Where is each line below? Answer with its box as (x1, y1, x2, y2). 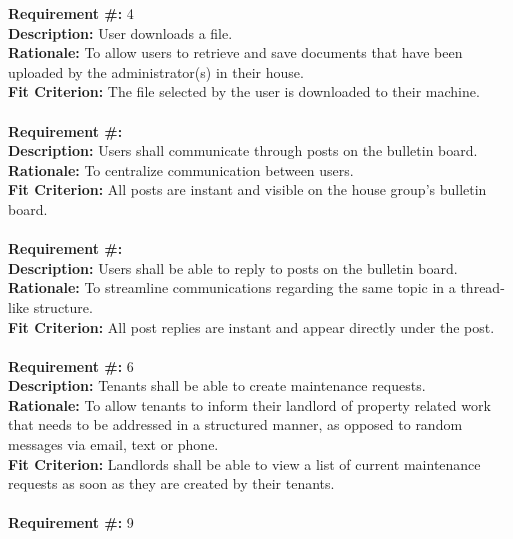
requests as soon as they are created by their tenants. (8, 473, 335, 494)
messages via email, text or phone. (8, 434, 219, 455)
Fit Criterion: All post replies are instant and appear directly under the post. (8, 316, 495, 337)
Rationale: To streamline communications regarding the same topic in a (8, 277, 456, 298)
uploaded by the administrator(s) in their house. (8, 61, 304, 82)
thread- (460, 277, 505, 298)
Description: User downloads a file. (8, 22, 233, 43)
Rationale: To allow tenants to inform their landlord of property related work (8, 394, 491, 415)
